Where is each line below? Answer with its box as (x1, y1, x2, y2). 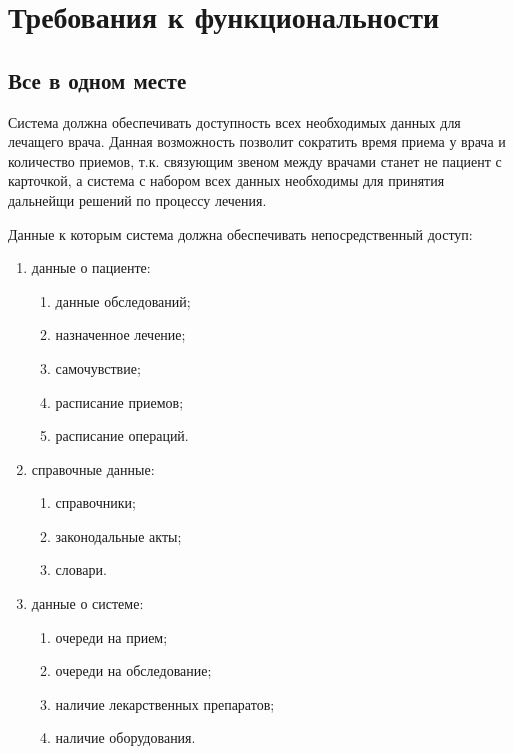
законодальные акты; (55, 525, 182, 546)
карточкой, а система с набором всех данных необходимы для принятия (8, 170, 445, 191)
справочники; (55, 492, 136, 513)
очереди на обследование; (55, 660, 212, 681)
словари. (55, 559, 107, 580)
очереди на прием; (55, 626, 168, 647)
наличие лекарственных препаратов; (55, 693, 275, 714)
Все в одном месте (8, 64, 187, 95)
